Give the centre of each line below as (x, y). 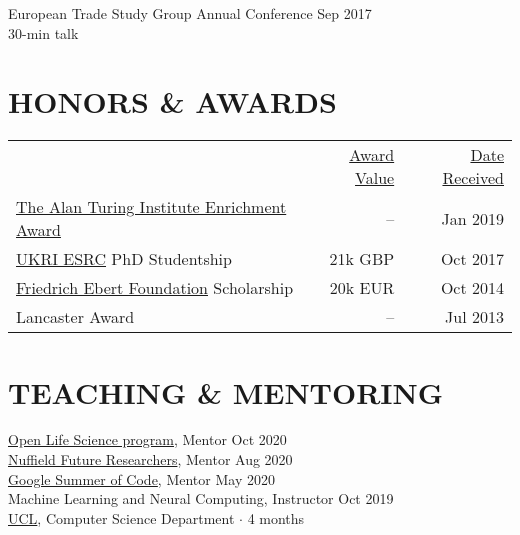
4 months (276, 517)
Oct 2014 (472, 288)
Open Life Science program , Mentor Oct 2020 (147, 439)
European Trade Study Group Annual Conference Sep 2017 (190, 13)
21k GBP (362, 259)
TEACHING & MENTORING (226, 391)
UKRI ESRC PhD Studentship (124, 259)
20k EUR (362, 288)
